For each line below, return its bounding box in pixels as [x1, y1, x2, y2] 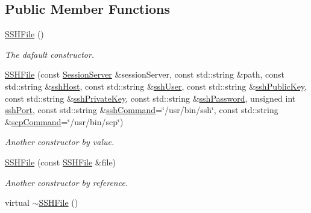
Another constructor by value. [5, 135, 115, 148]
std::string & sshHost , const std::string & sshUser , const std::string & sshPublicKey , [5, 79, 307, 92]
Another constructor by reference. [5, 176, 128, 188]
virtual [5, 196, 30, 209]
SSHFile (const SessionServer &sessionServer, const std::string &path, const [5, 68, 284, 81]
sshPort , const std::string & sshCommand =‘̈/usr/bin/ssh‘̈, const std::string [5, 103, 278, 116]
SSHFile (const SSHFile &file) [5, 155, 116, 168]
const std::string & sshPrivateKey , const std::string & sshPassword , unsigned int [5, 91, 296, 104]
